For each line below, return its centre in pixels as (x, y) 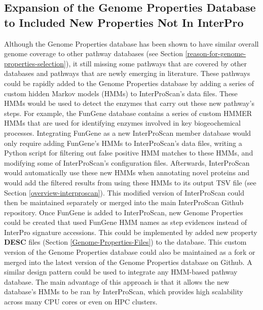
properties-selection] (35, 63)
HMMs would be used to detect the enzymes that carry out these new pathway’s (129, 103)
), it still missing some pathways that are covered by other (156, 63)
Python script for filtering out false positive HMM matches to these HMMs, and (129, 153)
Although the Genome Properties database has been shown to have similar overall (131, 43)
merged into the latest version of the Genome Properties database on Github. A (128, 262)
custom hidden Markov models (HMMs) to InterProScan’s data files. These (121, 93)
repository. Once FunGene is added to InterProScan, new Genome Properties (124, 212)
